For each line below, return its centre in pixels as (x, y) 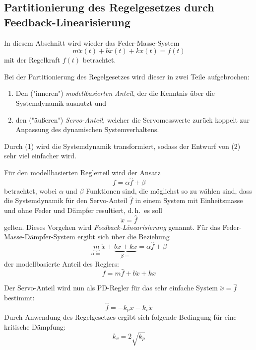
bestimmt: (19, 297)
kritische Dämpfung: (35, 326)
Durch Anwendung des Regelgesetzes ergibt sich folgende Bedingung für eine (120, 317)
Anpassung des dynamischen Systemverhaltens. (87, 129)
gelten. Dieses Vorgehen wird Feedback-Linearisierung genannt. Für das (112, 227)
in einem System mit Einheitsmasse (189, 200)
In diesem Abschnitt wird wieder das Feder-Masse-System (92, 42)
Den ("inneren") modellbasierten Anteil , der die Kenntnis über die (115, 93)
